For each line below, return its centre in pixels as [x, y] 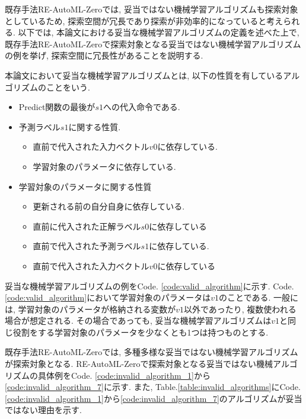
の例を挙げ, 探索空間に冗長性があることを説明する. [104, 55]
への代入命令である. [141, 107]
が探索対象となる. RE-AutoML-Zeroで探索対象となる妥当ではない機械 [139, 364]
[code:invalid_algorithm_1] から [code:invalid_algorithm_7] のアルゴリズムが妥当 [154, 398]
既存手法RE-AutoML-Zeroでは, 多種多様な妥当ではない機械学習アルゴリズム [152, 352]
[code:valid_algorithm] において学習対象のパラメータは [108, 297]
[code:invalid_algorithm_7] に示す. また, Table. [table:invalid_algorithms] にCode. [153, 387]
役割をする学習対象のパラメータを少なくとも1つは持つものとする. [141, 332]
